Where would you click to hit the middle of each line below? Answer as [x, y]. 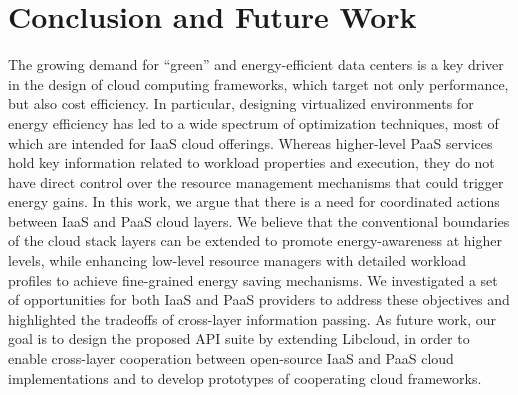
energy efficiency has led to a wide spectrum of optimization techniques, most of [253, 122]
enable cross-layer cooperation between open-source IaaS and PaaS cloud [231, 358]
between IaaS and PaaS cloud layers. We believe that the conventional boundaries [259, 220]
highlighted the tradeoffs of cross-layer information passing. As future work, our [252, 318]
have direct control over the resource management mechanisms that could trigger [256, 181]
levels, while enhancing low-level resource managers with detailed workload [237, 260]
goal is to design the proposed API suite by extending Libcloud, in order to [239, 338]
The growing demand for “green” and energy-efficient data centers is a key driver [256, 64]
